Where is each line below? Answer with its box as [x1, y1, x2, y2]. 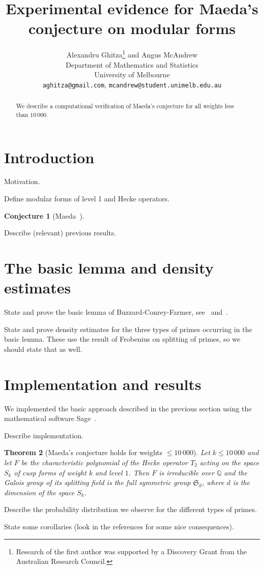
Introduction [4, 146, 94, 167]
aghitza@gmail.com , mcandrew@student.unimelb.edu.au [42, 79, 222, 89]
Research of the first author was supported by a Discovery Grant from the [16, 546, 247, 556]
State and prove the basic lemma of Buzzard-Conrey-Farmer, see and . [4, 307, 228, 317]
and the [224, 467, 247, 477]
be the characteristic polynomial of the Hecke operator [21, 457, 188, 468]
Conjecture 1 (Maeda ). [4, 210, 85, 221]
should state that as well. [4, 343, 82, 354]
